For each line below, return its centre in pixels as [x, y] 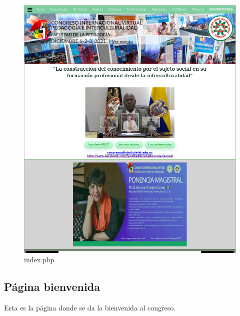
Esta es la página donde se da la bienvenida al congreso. [90, 308]
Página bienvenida [52, 287]
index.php [39, 260]
